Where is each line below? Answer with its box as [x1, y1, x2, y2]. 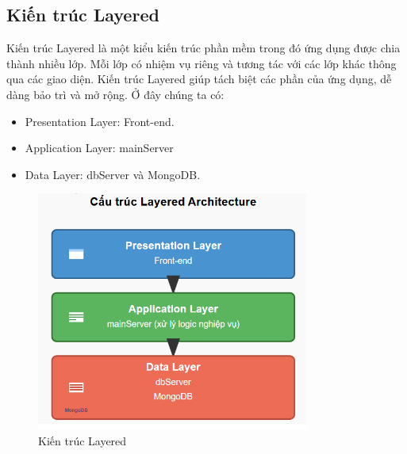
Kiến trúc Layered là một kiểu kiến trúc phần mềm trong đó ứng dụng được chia [6, 40, 401, 56]
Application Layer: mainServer [25, 139, 174, 156]
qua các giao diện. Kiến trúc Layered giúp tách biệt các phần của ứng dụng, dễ [6, 71, 392, 87]
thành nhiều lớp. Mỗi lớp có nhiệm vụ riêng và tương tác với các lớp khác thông [6, 55, 397, 71]
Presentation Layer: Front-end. [25, 113, 175, 129]
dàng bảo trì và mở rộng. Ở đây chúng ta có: [6, 86, 225, 102]
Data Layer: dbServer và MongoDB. [25, 166, 201, 182]
